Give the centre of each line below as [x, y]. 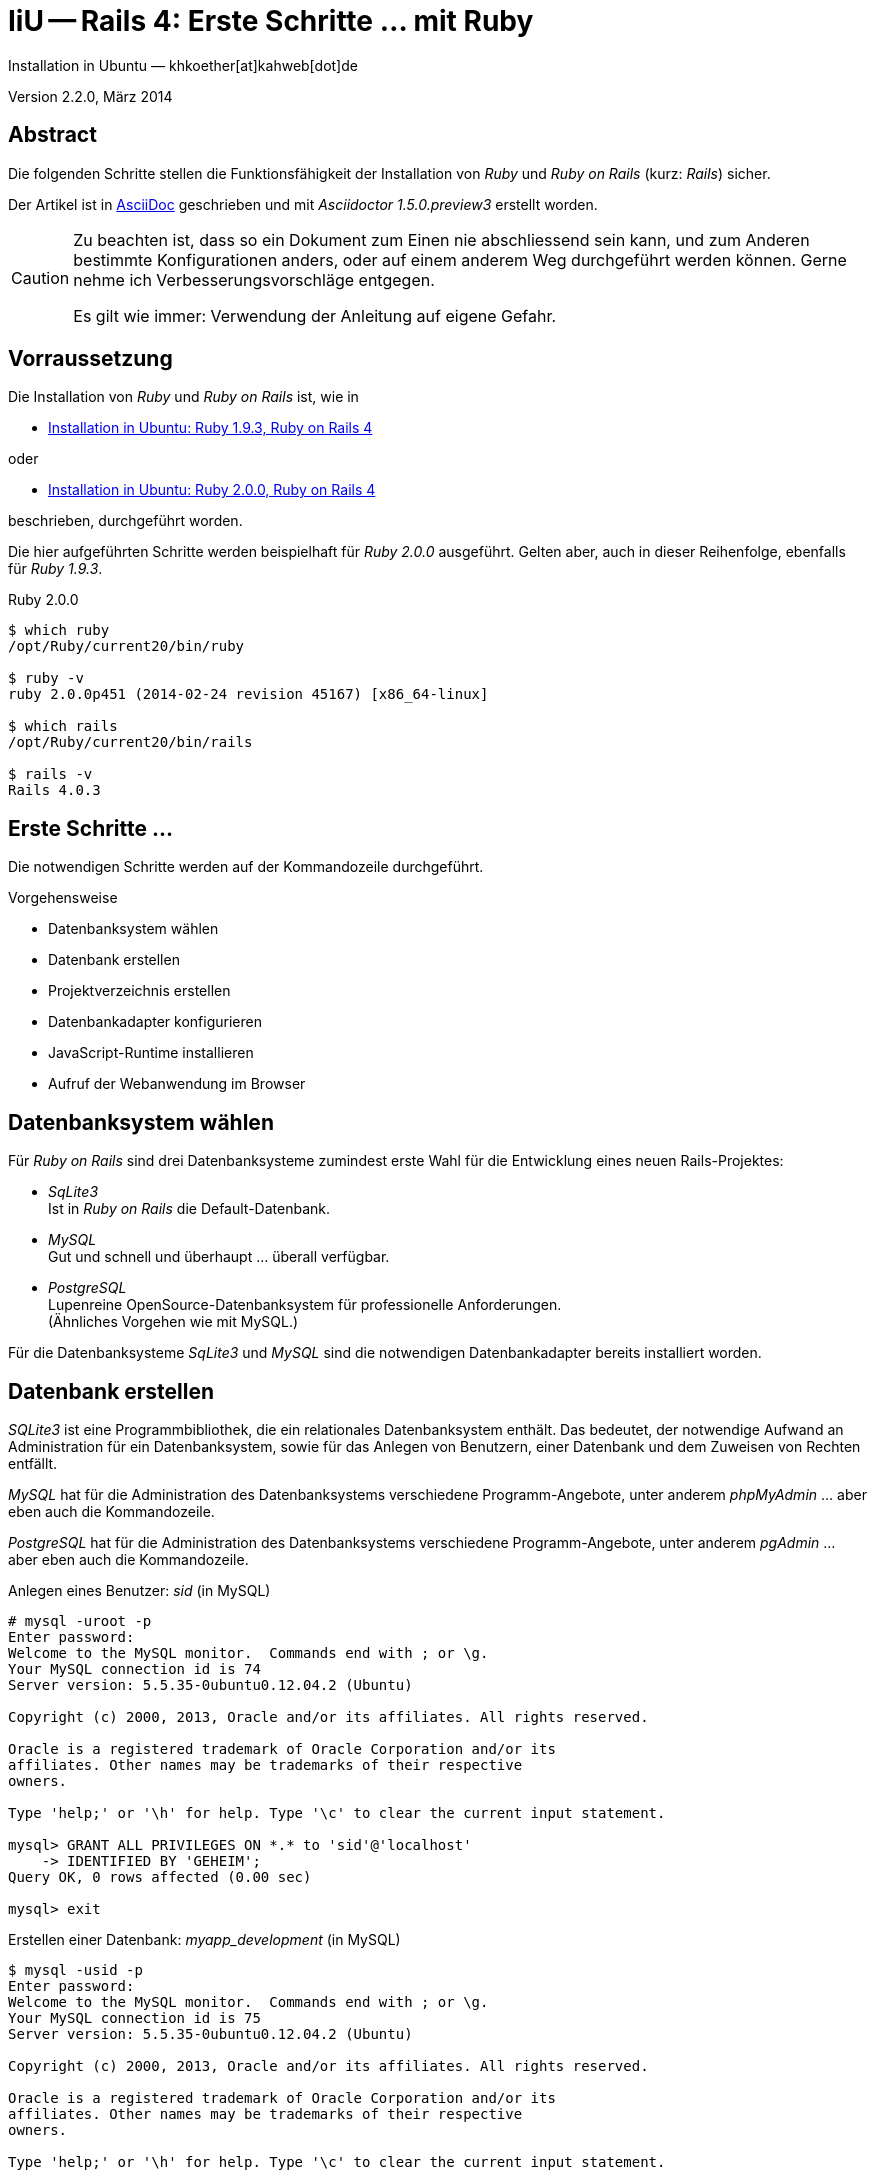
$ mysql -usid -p [75, 1969]
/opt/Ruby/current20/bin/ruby [126, 646]
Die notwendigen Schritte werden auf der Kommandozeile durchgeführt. [246, 867]
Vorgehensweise [63, 898]
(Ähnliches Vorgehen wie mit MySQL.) [173, 1322]
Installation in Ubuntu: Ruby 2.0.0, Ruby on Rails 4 [212, 490]
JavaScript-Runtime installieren [151, 1053]
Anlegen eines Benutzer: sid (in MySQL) [139, 1590]
